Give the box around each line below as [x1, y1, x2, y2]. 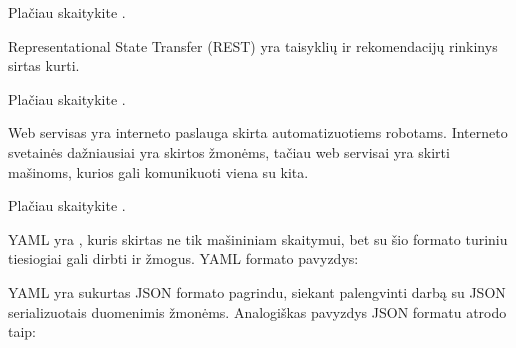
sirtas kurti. [8, 55, 80, 76]
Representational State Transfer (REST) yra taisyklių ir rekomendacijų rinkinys [8, 35, 498, 56]
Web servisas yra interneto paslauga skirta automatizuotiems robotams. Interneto [8, 122, 508, 143]
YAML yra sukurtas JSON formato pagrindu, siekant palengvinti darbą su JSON [8, 281, 506, 302]
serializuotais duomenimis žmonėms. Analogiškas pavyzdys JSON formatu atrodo [8, 301, 507, 322]
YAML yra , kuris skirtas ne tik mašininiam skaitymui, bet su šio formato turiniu [8, 228, 508, 249]
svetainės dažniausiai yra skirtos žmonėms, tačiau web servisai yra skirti [8, 141, 450, 162]
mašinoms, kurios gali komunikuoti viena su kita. [8, 161, 309, 182]
